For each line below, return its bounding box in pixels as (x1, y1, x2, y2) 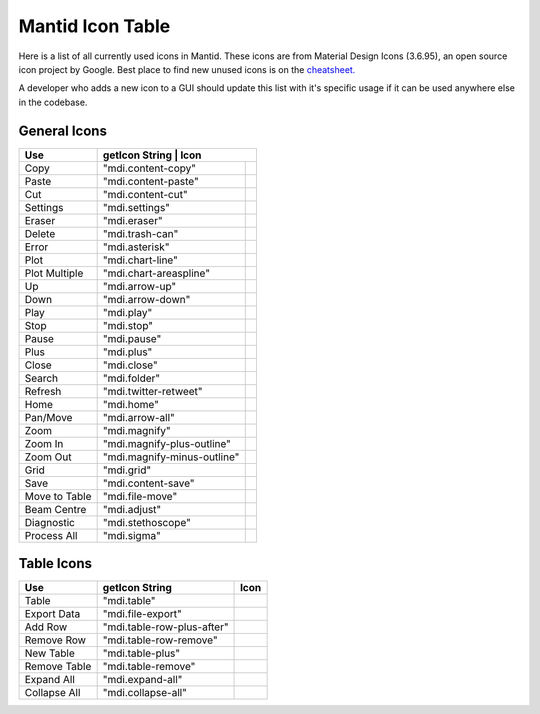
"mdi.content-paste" (102, 174, 199, 188)
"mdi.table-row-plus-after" (102, 620, 229, 634)
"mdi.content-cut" (102, 187, 189, 201)
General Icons (18, 122, 107, 139)
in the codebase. (18, 96, 88, 108)
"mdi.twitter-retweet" (102, 384, 204, 398)
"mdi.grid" (102, 463, 152, 477)
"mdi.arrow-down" (102, 292, 191, 306)
